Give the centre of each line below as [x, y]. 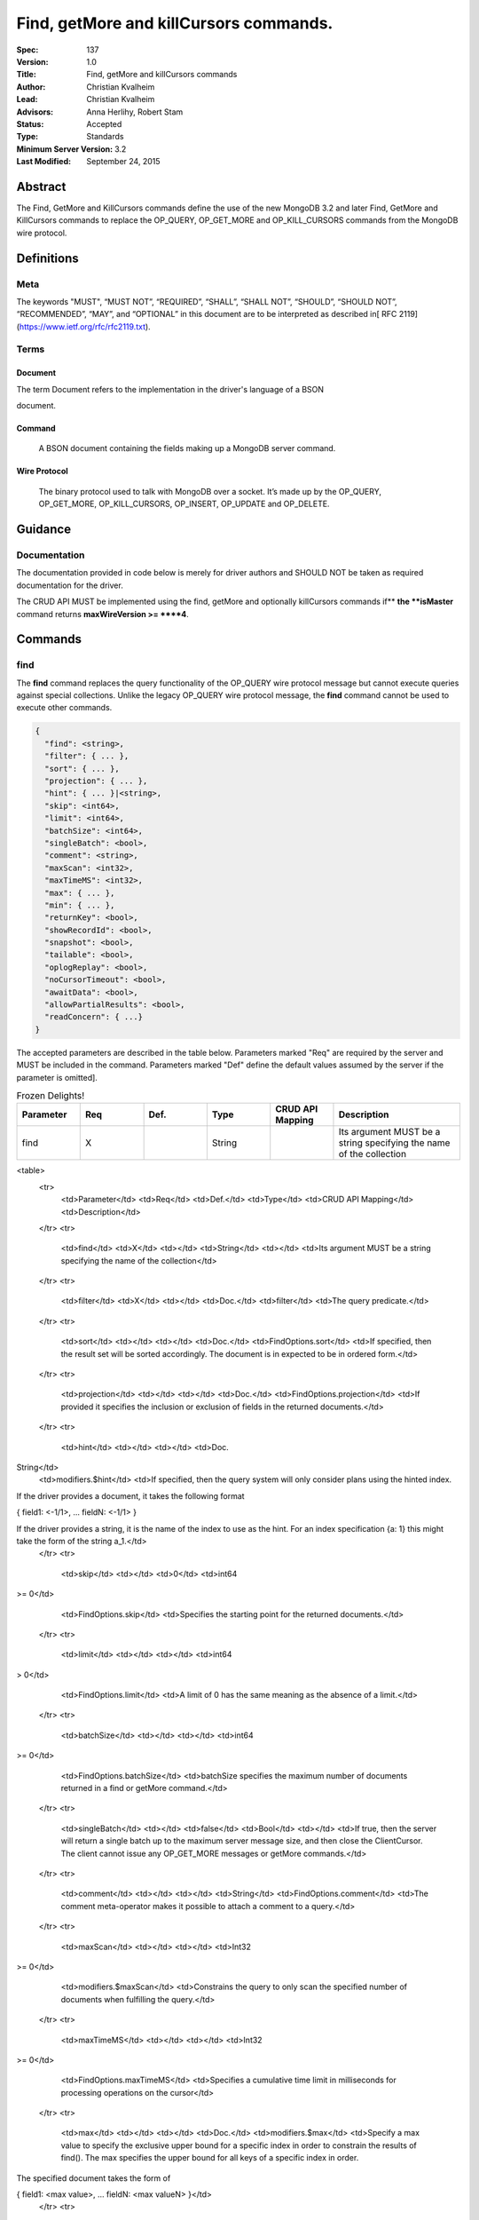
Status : [30, 123]
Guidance [43, 530]
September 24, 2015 [123, 162]
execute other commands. [64, 708]
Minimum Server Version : [65, 149]
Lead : [27, 99]
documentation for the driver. [70, 585]
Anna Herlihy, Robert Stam [135, 112]
